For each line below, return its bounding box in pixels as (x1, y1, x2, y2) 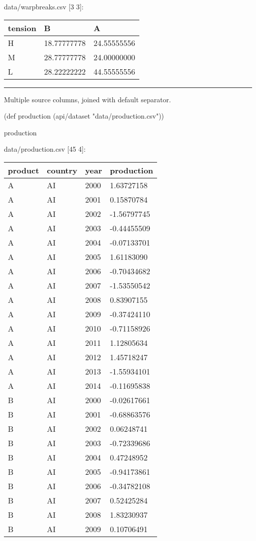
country (47, 164, 78, 176)
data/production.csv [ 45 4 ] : (4, 144, 86, 154)
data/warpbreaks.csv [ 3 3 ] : (4, 1, 84, 11)
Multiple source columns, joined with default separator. (4, 94, 171, 104)
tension (8, 22, 36, 34)
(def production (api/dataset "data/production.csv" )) (4, 111, 164, 121)
